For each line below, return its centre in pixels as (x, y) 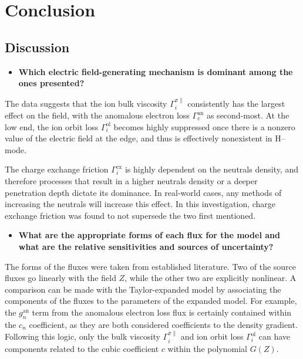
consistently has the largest (236, 103)
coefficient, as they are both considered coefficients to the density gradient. (163, 324)
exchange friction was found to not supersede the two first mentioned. (130, 215)
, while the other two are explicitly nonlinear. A (211, 278)
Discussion (37, 47)
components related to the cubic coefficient (82, 348)
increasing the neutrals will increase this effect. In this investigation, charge (140, 204)
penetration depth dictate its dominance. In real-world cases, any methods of (143, 192)
